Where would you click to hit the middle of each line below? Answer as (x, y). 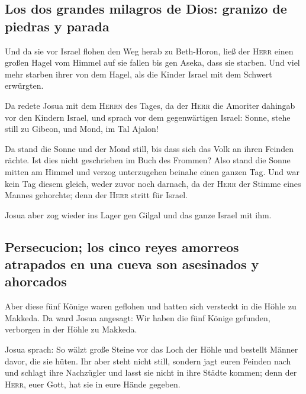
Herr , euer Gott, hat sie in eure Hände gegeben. (93, 384)
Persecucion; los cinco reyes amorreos (122, 246)
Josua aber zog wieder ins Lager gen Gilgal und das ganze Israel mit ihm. (138, 214)
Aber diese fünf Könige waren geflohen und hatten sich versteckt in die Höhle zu (151, 306)
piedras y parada (57, 26)
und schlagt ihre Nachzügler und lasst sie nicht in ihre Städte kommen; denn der (151, 372)
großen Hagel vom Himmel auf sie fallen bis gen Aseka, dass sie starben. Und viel (152, 62)
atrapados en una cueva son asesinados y (132, 264)
